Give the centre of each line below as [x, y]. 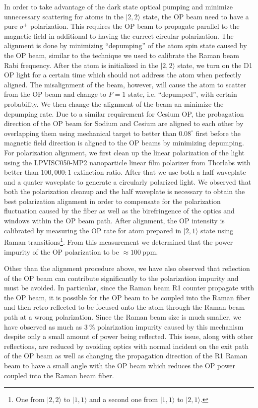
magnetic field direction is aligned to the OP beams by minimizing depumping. [124, 143]
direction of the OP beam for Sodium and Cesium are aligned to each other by [124, 123]
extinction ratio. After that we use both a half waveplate [160, 172]
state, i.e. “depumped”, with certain [182, 94]
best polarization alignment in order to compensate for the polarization [112, 201]
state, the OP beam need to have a [196, 16]
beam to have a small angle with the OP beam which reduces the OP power [120, 366]
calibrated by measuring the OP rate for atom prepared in [93, 230]
